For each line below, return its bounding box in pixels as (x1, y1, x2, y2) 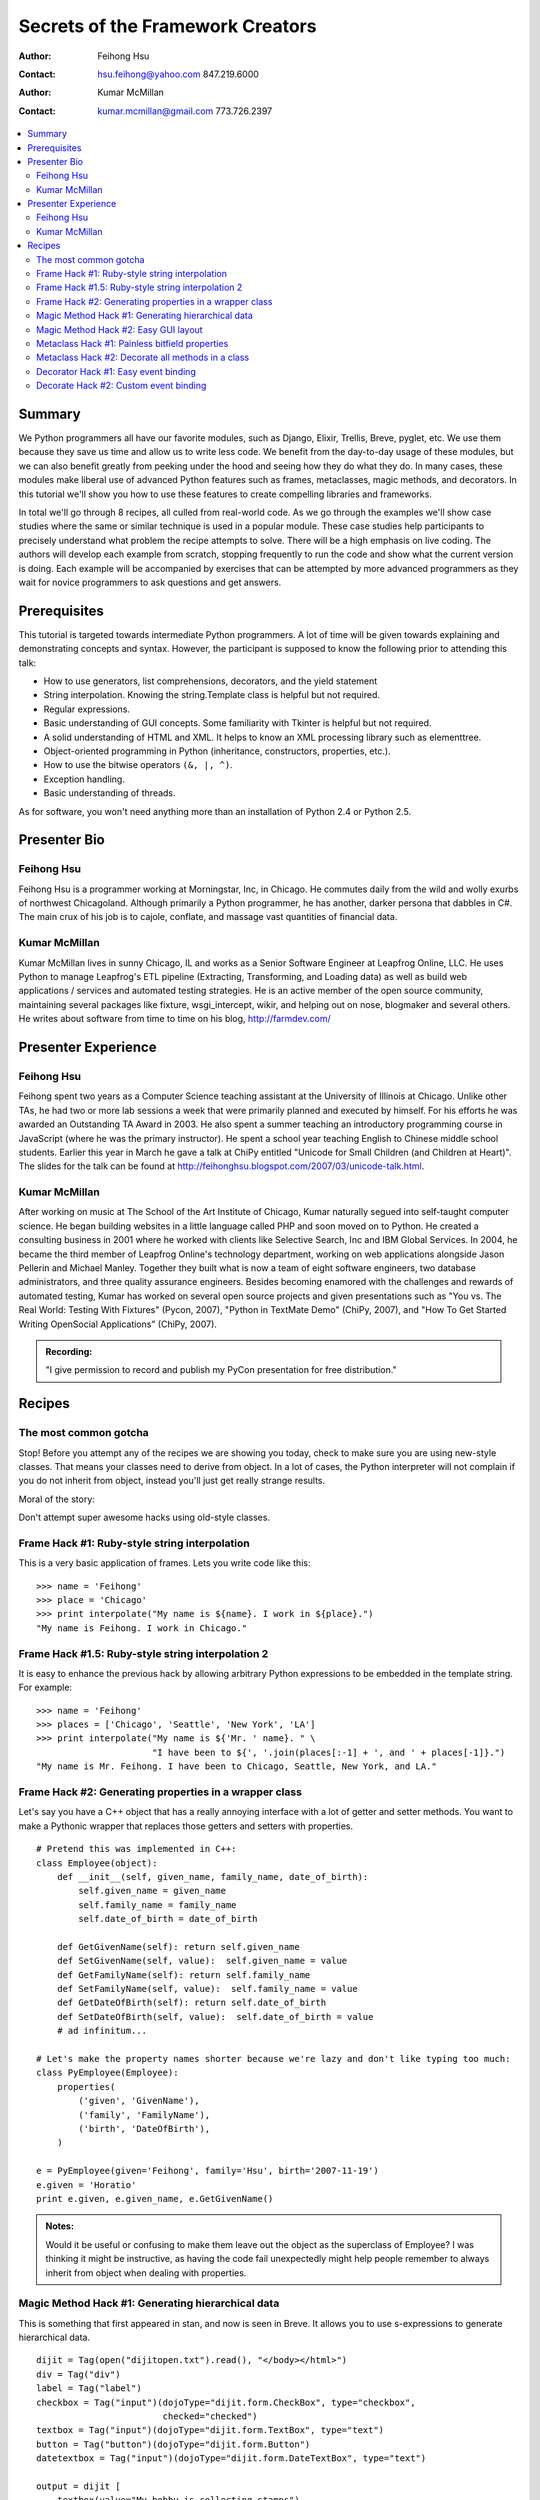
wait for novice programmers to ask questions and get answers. (18, 576, 282, 588)
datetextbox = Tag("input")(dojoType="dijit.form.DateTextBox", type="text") (36, 2453, 427, 2464)
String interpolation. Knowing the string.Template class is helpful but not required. (43, 689, 380, 701)
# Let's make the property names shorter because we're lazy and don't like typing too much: (36, 2053, 511, 2065)
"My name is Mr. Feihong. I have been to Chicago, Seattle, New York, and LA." (36, 1761, 437, 1772)
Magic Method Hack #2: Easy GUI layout (36, 323, 204, 335)
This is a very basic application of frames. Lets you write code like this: (18, 1557, 311, 1569)
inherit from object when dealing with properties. (45, 2266, 247, 2279)
